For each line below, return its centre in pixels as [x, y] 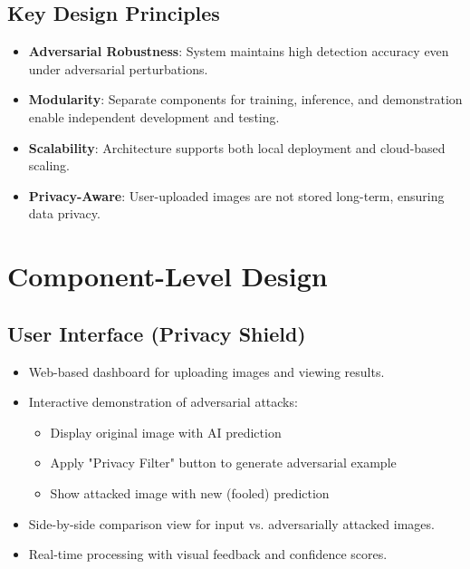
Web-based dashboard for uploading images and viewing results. [206, 371]
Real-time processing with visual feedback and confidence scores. [208, 554]
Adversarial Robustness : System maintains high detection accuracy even [239, 51]
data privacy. [64, 213]
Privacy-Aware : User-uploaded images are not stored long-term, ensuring [236, 195]
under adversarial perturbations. [118, 68]
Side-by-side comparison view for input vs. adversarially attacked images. [231, 523]
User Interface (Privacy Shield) [157, 333]
